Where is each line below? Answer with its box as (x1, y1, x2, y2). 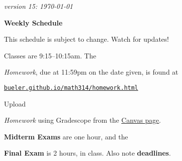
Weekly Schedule (4, 17, 63, 27)
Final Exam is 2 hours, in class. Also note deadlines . (4, 148, 171, 158)
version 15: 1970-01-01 (4, 1, 73, 11)
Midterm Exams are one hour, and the (4, 131, 128, 141)
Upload (4, 98, 26, 108)
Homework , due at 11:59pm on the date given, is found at (4, 67, 179, 77)
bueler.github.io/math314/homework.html (4, 84, 139, 91)
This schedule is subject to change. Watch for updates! (4, 34, 169, 44)
